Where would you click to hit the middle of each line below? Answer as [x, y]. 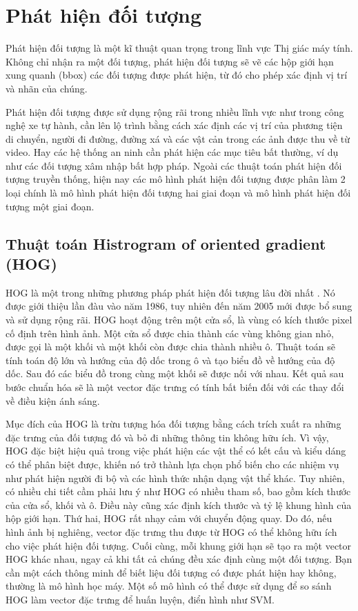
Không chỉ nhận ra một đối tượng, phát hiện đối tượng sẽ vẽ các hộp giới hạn [170, 61]
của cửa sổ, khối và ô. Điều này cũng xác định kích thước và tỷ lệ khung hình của [179, 504]
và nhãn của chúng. [47, 88]
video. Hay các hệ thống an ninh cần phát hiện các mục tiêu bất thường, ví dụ [172, 152]
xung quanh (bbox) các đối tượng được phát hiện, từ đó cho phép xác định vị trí [177, 75]
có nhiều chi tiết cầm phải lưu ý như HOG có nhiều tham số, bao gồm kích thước [178, 491]
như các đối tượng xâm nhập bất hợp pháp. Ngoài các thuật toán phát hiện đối [174, 165]
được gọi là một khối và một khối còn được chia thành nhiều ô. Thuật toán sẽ [171, 347]
